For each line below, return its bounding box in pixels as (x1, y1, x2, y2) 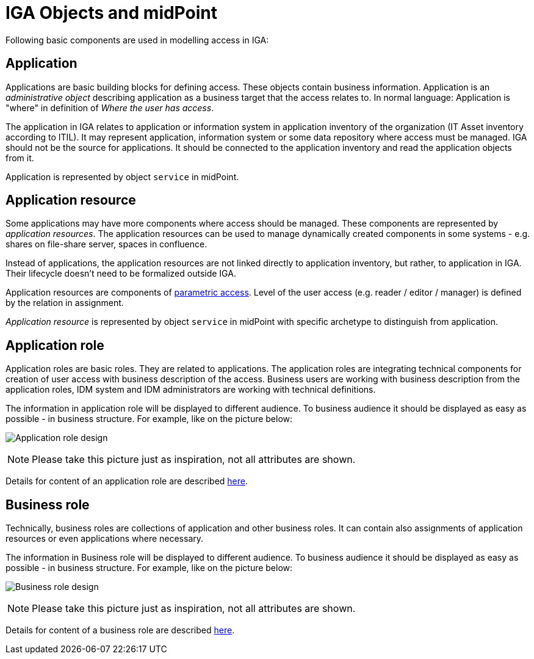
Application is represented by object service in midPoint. (5, 171, 239, 182)
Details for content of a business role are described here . (5, 625, 235, 636)
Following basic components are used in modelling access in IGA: (5, 34, 269, 45)
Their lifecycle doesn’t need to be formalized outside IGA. (5, 268, 236, 279)
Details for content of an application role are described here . (5, 476, 248, 487)
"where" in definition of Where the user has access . (5, 102, 214, 113)
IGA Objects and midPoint (5, 2, 217, 23)
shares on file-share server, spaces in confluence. (5, 239, 207, 250)
